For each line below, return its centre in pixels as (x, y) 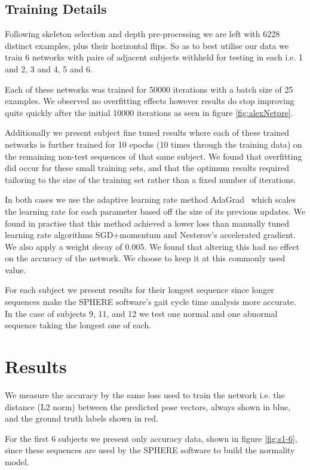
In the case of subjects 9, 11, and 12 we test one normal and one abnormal (141, 313)
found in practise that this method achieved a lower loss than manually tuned (147, 223)
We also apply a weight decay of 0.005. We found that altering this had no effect (152, 246)
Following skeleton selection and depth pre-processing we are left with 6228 (142, 34)
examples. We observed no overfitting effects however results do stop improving (150, 101)
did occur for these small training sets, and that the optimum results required (147, 168)
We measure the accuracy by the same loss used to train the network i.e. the (145, 394)
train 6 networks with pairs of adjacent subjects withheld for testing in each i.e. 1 (154, 57)
